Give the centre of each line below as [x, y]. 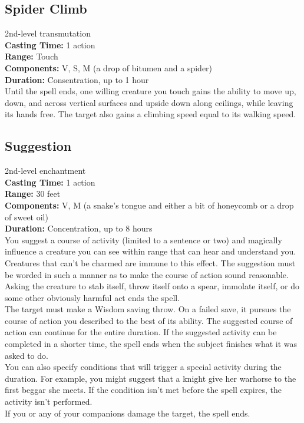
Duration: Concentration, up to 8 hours [79, 228]
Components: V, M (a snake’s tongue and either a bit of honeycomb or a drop [149, 205]
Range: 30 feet [33, 194]
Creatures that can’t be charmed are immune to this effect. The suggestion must [150, 262]
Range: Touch [32, 56]
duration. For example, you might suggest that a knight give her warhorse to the [151, 378]
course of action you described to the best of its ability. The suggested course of [149, 320]
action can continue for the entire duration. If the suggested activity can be [141, 332]
